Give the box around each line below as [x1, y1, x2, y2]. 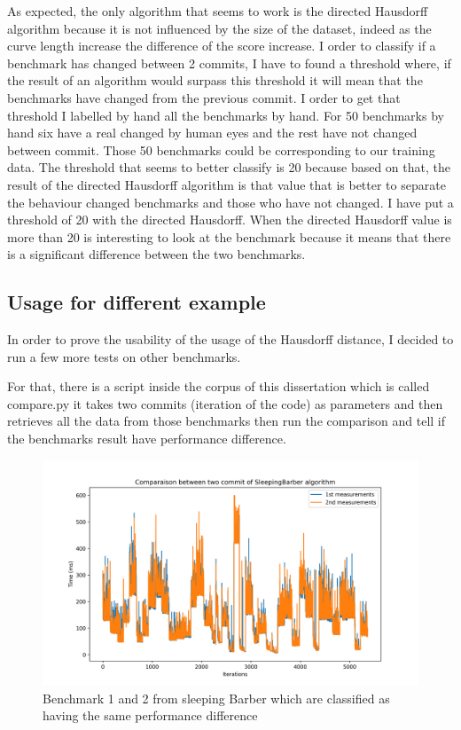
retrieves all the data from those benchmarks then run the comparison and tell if [7, 412, 446, 430]
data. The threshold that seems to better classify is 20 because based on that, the [7, 158, 450, 177]
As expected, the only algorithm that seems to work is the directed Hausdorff [7, 2, 428, 20]
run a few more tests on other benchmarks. [7, 347, 241, 365]
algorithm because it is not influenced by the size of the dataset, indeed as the [7, 19, 432, 37]
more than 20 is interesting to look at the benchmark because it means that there [7, 227, 451, 246]
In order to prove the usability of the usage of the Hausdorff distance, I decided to [7, 330, 454, 349]
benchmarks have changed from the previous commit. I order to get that [7, 88, 401, 106]
